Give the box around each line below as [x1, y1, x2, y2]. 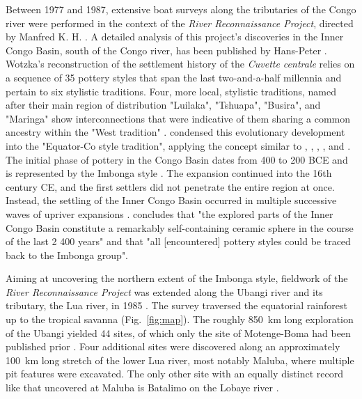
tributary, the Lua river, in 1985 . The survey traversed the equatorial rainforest [6, 298, 347, 313]
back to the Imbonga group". [6, 247, 129, 262]
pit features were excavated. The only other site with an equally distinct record [6, 366, 343, 381]
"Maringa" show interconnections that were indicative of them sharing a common [6, 111, 351, 125]
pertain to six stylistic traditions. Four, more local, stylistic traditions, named [6, 84, 337, 98]
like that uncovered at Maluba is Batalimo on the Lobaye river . [6, 380, 279, 395]
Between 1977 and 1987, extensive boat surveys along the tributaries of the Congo [6, 2, 356, 16]
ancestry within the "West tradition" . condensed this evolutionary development [6, 125, 345, 139]
